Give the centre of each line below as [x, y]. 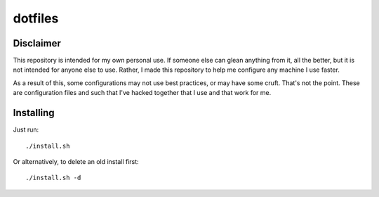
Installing [34, 113]
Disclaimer [37, 43]
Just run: [26, 129]
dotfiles [36, 18]
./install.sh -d [53, 178]
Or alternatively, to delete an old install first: [76, 161]
